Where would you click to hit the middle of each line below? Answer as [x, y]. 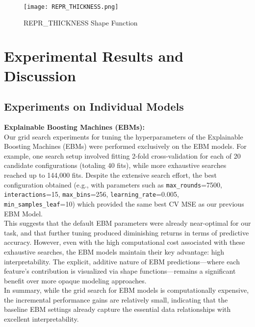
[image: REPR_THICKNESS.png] [71, 7]
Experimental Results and [94, 56]
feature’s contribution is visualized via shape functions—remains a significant [120, 271]
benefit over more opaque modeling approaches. [75, 280]
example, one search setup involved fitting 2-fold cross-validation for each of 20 [122, 155]
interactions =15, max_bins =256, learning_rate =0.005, [91, 194]
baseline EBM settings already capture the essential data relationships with [117, 309]
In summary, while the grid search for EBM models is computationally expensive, [127, 290]
